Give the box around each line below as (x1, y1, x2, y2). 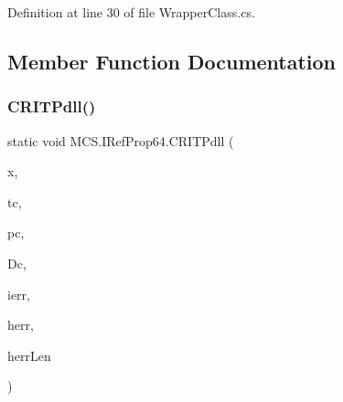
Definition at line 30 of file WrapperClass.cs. (7, 3, 255, 21)
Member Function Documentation (7, 47, 337, 75)
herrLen (7, 345, 51, 365)
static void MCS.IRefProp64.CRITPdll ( (7, 131, 234, 150)
